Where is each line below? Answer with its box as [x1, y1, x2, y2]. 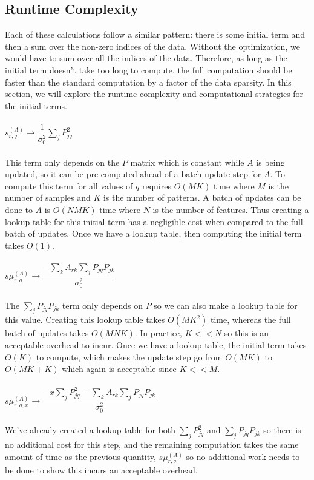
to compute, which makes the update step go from [36, 350, 223, 363]
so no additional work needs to [186, 450, 300, 462]
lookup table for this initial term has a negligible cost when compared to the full [5, 215, 303, 228]
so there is [263, 424, 301, 436]
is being [256, 155, 285, 168]
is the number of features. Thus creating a [152, 203, 309, 216]
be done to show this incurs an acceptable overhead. [5, 464, 198, 476]
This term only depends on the [5, 155, 120, 168]
